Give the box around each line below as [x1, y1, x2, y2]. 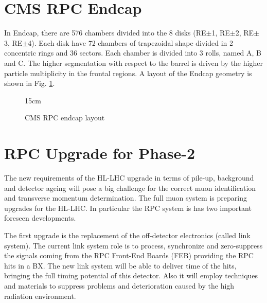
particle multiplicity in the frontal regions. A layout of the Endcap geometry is [4, 67, 252, 78]
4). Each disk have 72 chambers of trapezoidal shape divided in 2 [28, 37, 234, 48]
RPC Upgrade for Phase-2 [4, 142, 195, 164]
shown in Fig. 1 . [4, 78, 55, 88]
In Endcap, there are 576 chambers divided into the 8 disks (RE [4, 27, 206, 38]
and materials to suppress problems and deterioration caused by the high [4, 280, 235, 291]
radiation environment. [4, 290, 76, 301]
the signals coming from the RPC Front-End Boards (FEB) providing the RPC [4, 250, 254, 261]
